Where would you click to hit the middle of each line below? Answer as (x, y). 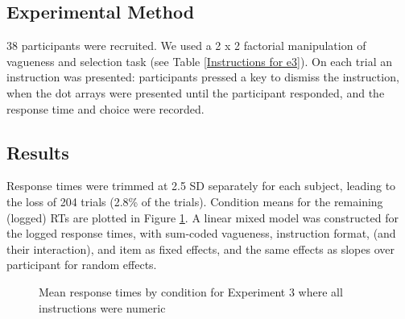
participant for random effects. (82, 265)
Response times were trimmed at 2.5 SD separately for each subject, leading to (201, 186)
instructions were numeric (102, 307)
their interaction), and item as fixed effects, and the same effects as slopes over (201, 249)
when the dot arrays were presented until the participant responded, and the (196, 92)
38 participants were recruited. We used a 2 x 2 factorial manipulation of (186, 46)
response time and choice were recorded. (105, 108)
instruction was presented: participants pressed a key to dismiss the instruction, (203, 77)
